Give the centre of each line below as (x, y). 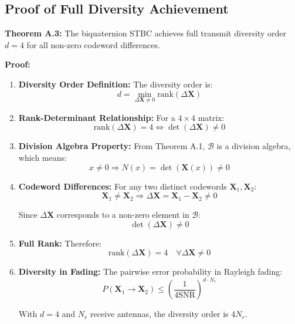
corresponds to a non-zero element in (123, 215)
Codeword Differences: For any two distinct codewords (123, 186)
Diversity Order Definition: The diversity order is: (116, 84)
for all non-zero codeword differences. (93, 44)
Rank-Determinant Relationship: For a (97, 117)
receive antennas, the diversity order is (159, 314)
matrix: (211, 117)
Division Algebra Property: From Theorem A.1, (112, 146)
